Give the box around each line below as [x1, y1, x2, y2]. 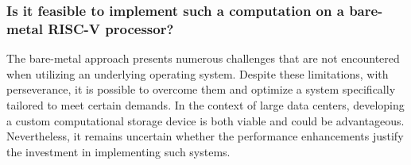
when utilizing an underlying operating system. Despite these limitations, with [6, 65, 389, 82]
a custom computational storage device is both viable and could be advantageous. [6, 112, 405, 129]
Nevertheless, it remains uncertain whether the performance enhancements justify [6, 128, 404, 144]
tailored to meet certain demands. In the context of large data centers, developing [6, 96, 405, 113]
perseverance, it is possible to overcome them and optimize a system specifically [6, 81, 396, 98]
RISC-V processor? [48, 18, 174, 38]
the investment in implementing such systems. [6, 143, 231, 159]
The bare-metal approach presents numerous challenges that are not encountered [6, 50, 400, 67]
